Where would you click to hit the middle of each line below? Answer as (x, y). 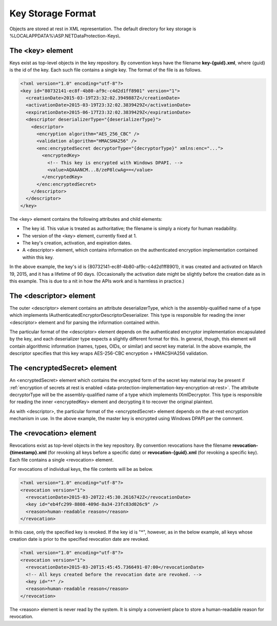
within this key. (38, 257)
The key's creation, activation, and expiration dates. (77, 243)
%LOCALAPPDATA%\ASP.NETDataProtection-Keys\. (65, 35)
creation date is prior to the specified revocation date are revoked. (80, 539)
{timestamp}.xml (28, 452)
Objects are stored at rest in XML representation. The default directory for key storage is (103, 29)
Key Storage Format (53, 13)
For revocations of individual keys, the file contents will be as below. (81, 469)
